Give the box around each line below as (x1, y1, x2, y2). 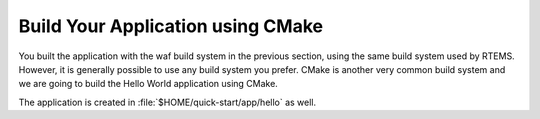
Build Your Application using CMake (18, 15, 324, 37)
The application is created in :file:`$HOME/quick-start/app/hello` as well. (18, 96, 317, 108)
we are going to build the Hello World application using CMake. (18, 78, 279, 90)
